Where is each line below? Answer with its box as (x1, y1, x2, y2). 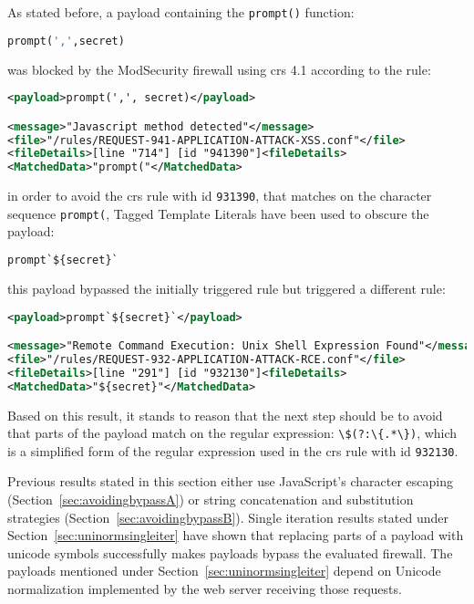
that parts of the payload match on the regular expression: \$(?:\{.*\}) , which (7, 423, 458, 443)
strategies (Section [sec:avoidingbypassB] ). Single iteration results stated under (7, 507, 448, 526)
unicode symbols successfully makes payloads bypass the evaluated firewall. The (7, 543, 453, 562)
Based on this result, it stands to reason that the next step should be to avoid (7, 405, 443, 424)
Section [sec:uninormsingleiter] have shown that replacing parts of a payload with (7, 526, 464, 545)
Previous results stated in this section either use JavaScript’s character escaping (7, 472, 453, 491)
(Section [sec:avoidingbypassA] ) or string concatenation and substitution (7, 490, 414, 509)
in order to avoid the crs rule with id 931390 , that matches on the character (7, 186, 432, 205)
